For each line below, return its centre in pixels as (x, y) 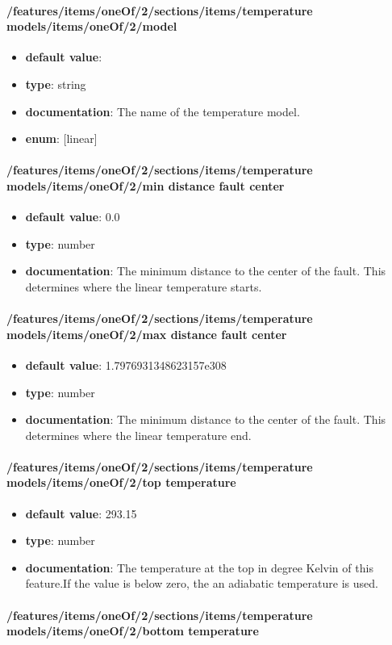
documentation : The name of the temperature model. (163, 111)
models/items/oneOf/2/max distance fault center (147, 334)
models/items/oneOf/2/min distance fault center (146, 185)
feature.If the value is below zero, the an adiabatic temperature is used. (202, 583)
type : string (56, 84)
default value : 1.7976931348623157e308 (126, 364)
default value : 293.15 (81, 513)
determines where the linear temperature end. (138, 435)
